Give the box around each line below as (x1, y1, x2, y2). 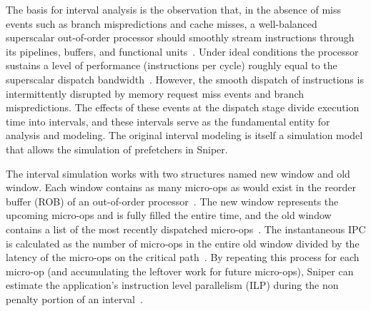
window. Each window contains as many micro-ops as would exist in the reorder (6, 180, 356, 195)
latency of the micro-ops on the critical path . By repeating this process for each (6, 250, 360, 265)
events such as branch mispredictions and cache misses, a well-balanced (6, 16, 317, 31)
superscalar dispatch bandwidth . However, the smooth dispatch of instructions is (6, 71, 364, 86)
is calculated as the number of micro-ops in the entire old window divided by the (6, 235, 360, 250)
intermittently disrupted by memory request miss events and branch (6, 86, 305, 101)
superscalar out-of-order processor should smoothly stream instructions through (6, 30, 355, 45)
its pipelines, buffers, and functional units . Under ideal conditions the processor (6, 44, 359, 58)
